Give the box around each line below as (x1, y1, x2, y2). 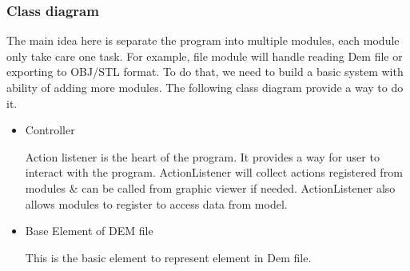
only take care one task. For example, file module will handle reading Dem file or (6, 47, 403, 64)
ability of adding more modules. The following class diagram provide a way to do (6, 79, 404, 95)
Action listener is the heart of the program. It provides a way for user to (25, 148, 380, 165)
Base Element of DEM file (25, 222, 153, 239)
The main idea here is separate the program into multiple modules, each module (6, 32, 400, 49)
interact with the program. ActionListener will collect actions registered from (25, 164, 403, 181)
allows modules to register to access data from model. (25, 195, 288, 212)
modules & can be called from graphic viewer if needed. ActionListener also (25, 179, 396, 196)
